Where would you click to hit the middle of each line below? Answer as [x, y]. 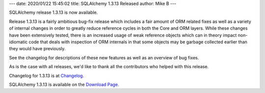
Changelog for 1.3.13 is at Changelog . [47, 75]
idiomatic [18, 42]
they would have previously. [37, 49]
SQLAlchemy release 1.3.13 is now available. [53, 13]
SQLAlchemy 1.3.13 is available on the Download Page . [64, 84]
